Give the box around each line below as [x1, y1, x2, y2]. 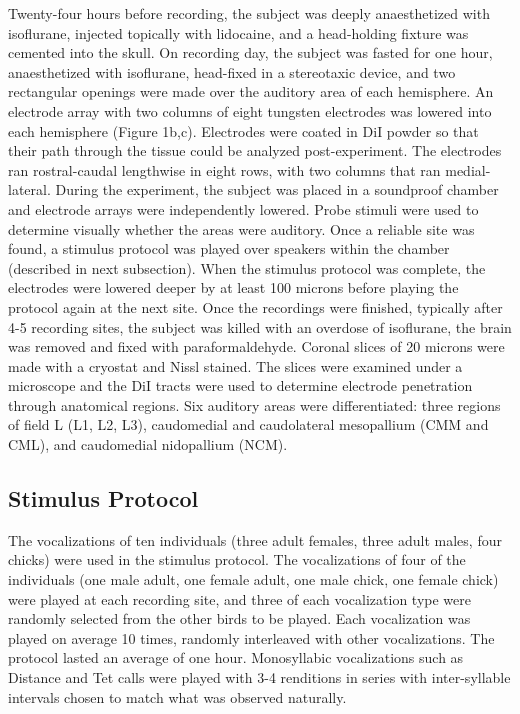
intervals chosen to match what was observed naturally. [8, 686, 347, 707]
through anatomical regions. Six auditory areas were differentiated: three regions [8, 394, 501, 415]
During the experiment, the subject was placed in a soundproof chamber [55, 179, 499, 200]
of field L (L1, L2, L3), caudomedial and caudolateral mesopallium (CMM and [8, 414, 489, 435]
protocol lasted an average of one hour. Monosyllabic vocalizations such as [8, 647, 464, 668]
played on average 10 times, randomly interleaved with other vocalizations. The [8, 627, 495, 648]
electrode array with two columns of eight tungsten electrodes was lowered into [8, 100, 492, 121]
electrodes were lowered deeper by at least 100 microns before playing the [8, 277, 459, 298]
